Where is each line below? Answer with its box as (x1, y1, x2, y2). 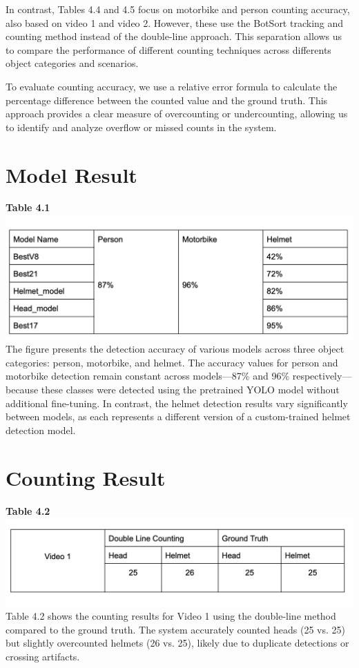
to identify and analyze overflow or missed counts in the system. (6, 119, 277, 134)
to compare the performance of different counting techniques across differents (6, 42, 331, 57)
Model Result (6, 160, 137, 188)
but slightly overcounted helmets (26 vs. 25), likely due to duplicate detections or (6, 636, 349, 650)
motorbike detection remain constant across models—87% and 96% (6, 369, 290, 383)
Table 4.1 (6, 200, 50, 215)
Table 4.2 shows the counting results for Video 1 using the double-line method (6, 609, 336, 623)
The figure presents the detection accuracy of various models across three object (6, 342, 345, 356)
